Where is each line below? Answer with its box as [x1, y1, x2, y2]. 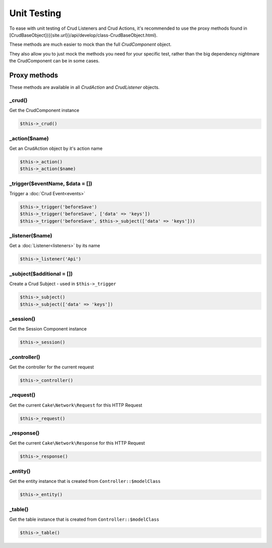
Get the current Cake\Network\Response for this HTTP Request [9, 440, 146, 446]
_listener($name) [9, 232, 52, 239]
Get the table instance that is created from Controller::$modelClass [9, 516, 160, 522]
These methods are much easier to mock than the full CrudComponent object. [9, 41, 172, 47]
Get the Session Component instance [9, 326, 87, 332]
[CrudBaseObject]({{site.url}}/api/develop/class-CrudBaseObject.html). [9, 32, 158, 38]
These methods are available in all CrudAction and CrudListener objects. [9, 84, 160, 90]
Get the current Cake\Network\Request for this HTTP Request [9, 402, 143, 408]
